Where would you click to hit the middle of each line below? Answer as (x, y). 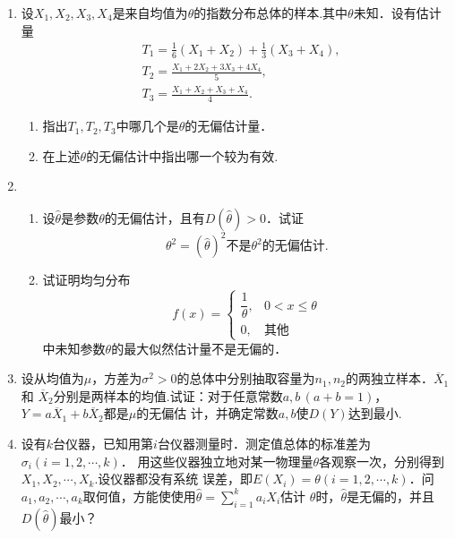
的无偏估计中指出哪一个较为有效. (182, 155)
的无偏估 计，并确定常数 (207, 413)
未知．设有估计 (397, 13)
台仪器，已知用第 (103, 444)
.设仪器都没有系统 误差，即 (173, 479)
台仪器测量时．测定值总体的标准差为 (264, 444)
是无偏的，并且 (390, 496)
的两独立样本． (390, 378)
